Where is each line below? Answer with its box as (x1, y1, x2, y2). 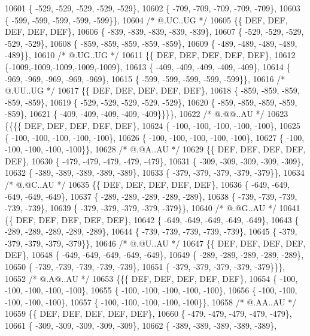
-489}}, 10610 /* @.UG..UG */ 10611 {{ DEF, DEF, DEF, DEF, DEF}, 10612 (5, 49, 296, 61)
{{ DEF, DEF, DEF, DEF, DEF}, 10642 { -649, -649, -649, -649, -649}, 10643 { (5, 213, 299, 226)
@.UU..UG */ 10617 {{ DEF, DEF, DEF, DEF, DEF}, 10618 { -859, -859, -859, (5, 84, 300, 97)
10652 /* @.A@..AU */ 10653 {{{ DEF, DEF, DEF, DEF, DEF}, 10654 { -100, (5, 272, 298, 284)
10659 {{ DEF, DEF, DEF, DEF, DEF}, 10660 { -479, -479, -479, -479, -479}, (5, 307, 292, 320)
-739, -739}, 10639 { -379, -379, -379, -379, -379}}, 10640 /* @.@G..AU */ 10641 (5, 202, 300, 214)
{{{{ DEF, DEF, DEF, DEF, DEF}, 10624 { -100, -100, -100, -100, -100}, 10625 (5, 119, 300, 131)
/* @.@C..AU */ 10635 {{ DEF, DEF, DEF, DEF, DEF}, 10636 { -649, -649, (5, 178, 290, 190)
